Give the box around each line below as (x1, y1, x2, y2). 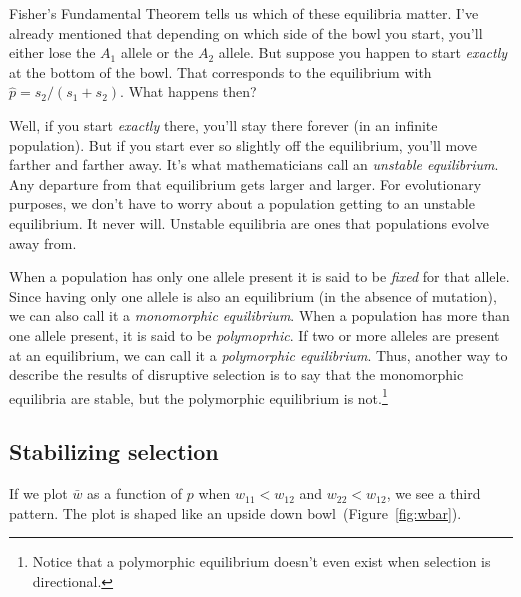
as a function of (87, 483, 183, 504)
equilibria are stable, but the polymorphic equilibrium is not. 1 (9, 384, 388, 408)
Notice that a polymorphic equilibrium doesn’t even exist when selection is (32, 551, 491, 572)
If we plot (9, 483, 68, 504)
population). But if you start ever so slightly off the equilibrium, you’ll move (9, 134, 478, 155)
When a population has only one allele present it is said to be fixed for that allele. (9, 266, 510, 287)
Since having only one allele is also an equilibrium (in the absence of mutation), (9, 285, 497, 306)
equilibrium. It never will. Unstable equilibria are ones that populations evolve (9, 212, 489, 233)
